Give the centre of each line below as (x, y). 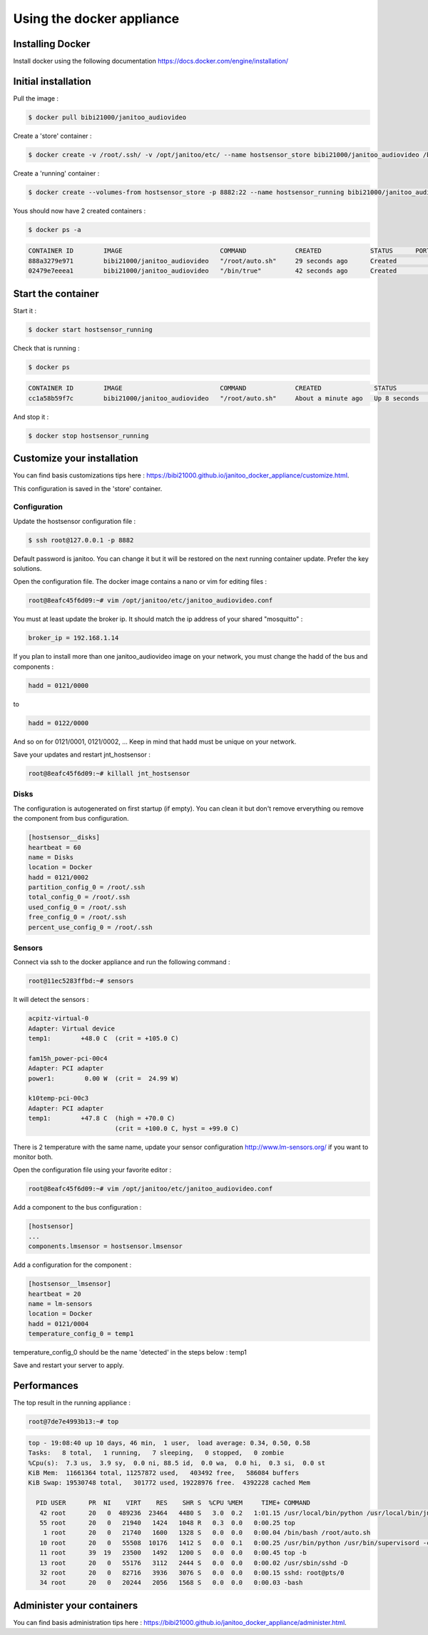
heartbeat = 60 (55, 847)
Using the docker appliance (96, 19)
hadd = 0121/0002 (58, 877)
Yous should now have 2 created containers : (80, 211)
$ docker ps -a (55, 229)
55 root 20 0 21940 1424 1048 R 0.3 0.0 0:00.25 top (168, 1523)
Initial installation (52, 81)
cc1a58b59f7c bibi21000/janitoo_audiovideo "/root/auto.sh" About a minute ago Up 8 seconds (224, 398)
